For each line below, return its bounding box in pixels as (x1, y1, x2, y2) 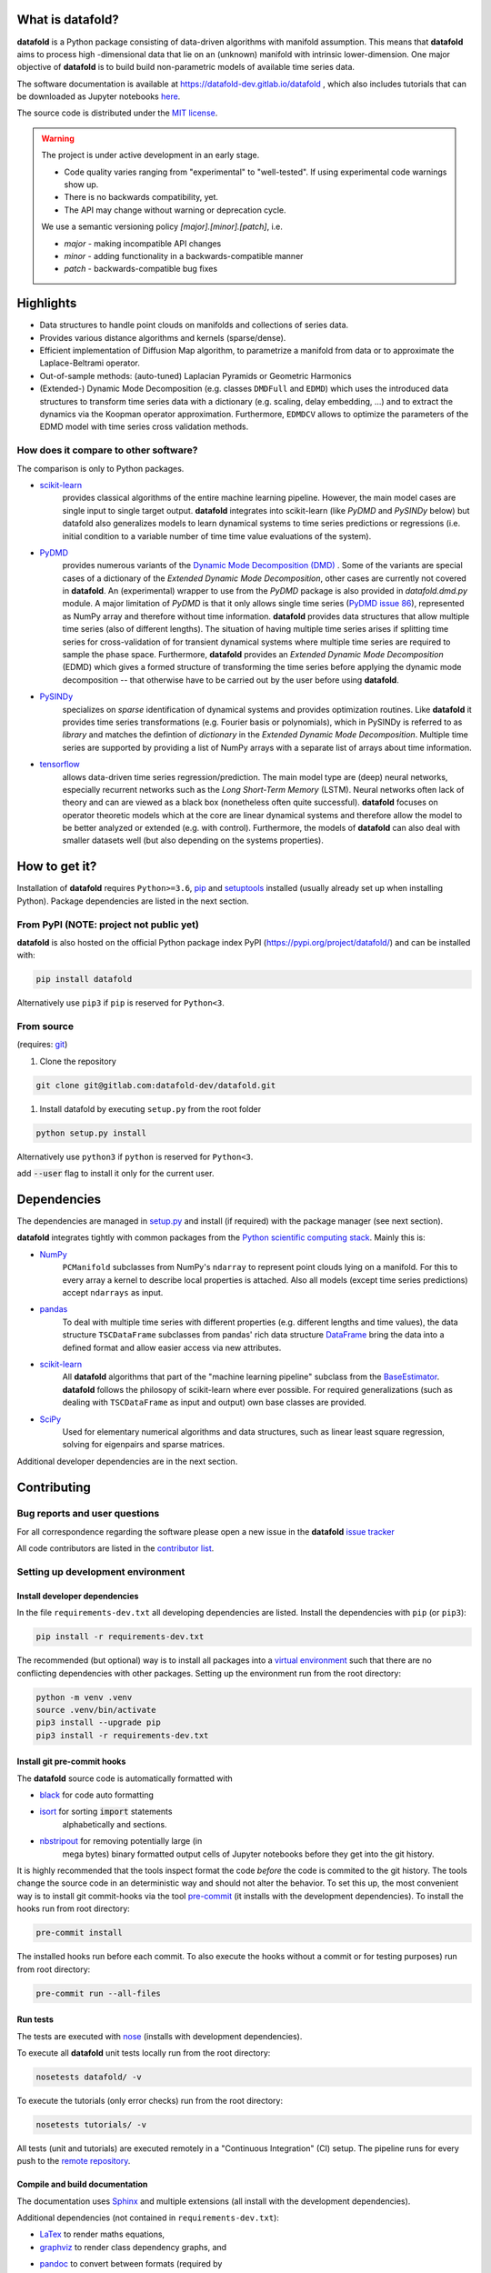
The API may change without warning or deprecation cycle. (64, 205, 286, 215)
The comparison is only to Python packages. (16, 463, 185, 474)
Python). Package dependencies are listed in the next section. (16, 896, 249, 906)
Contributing (16, 1479, 91, 1495)
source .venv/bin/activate (35, 1705, 156, 1715)
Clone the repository (39, 1056, 117, 1066)
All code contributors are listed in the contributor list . (16, 1543, 215, 1554)
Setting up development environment (16, 1566, 185, 1577)
